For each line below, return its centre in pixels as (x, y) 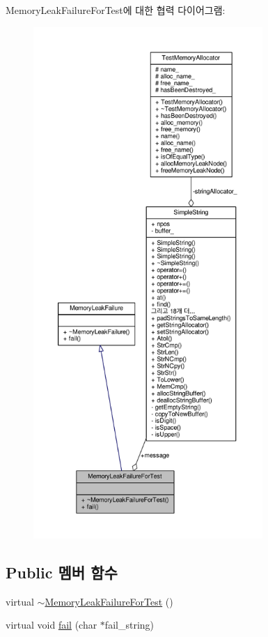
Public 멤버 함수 (62, 572)
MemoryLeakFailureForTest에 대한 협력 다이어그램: (116, 10)
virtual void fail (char (52, 625)
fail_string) (129, 625)
